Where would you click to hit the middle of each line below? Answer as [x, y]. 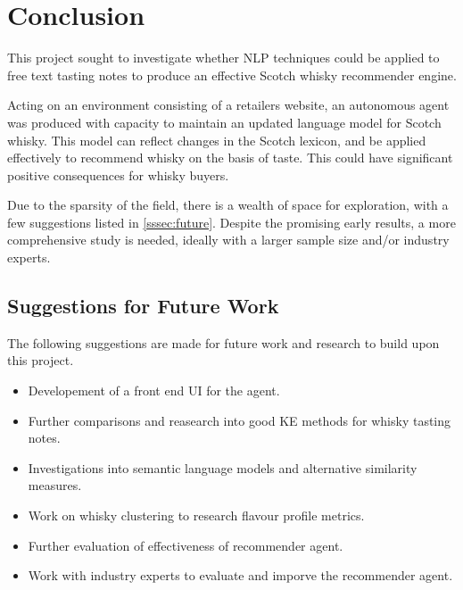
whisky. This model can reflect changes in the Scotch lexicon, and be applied [217, 140]
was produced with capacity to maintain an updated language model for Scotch [224, 122]
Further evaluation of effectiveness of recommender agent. [186, 545]
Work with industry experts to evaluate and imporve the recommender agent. [240, 575]
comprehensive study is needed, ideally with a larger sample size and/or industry [228, 240]
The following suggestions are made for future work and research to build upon [223, 342]
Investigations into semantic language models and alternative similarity [223, 467]
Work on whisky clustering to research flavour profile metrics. [196, 515]
